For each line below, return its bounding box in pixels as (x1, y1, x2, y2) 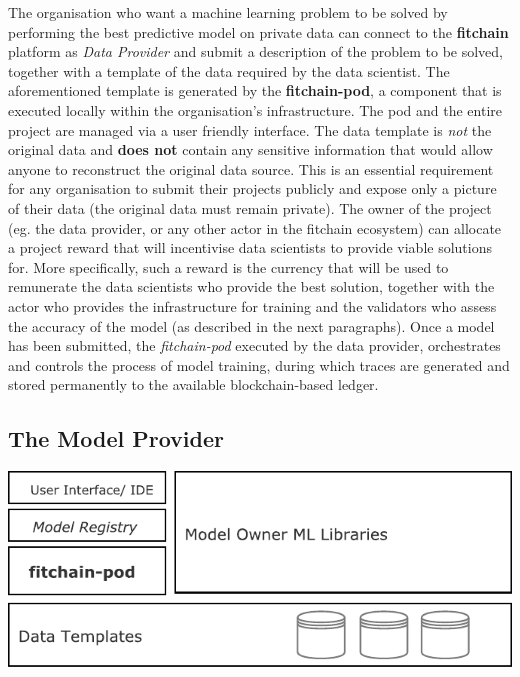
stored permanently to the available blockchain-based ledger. (8, 374, 379, 395)
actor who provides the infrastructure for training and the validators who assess (8, 295, 497, 316)
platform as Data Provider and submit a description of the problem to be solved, (8, 41, 504, 62)
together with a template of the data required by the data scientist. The (8, 60, 450, 81)
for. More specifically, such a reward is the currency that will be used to (8, 256, 449, 277)
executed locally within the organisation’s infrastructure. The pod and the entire (8, 99, 502, 120)
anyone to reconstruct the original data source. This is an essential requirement (8, 158, 494, 179)
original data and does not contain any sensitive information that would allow (8, 139, 493, 160)
